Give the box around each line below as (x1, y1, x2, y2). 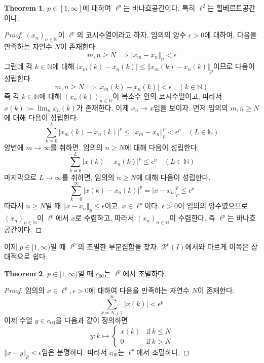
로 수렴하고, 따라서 (75, 212, 134, 223)
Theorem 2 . (4, 268, 45, 278)
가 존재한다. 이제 (76, 102, 129, 113)
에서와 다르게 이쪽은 (185, 241, 249, 251)
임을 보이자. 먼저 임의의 (154, 102, 228, 113)
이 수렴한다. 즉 (169, 212, 215, 223)
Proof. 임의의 (4, 285, 45, 296)
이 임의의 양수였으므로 (177, 200, 248, 211)
